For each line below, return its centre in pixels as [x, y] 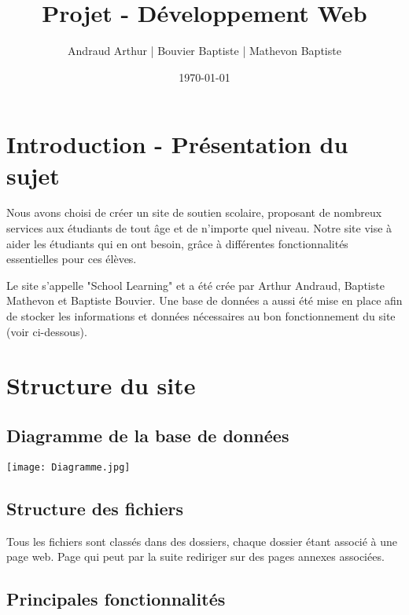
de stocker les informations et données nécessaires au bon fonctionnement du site [201, 316]
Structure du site [101, 385]
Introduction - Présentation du [177, 144]
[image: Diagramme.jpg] [68, 467]
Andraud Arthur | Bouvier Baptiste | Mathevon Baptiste [204, 51]
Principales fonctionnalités [116, 599]
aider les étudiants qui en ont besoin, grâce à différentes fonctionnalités [177, 243]
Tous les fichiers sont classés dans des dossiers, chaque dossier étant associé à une [202, 541]
